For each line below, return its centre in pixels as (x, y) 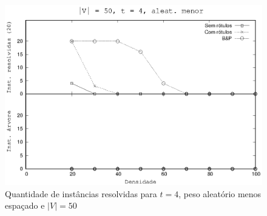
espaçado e (25, 205)
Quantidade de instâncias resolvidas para (81, 193)
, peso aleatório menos (220, 193)
